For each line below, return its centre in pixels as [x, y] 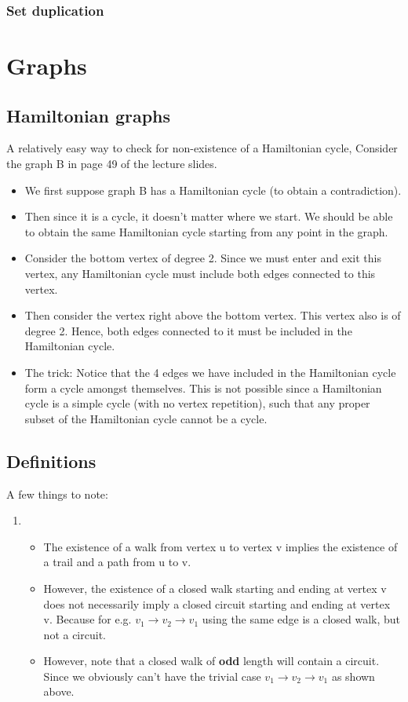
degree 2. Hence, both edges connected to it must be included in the [188, 330]
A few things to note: [57, 494]
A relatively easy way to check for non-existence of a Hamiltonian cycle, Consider [202, 148]
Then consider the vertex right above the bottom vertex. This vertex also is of [213, 315]
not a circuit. [75, 634]
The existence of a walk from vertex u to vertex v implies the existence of [220, 546]
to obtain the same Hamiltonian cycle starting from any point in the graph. [206, 231]
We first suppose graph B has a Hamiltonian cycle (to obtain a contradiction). [213, 190]
